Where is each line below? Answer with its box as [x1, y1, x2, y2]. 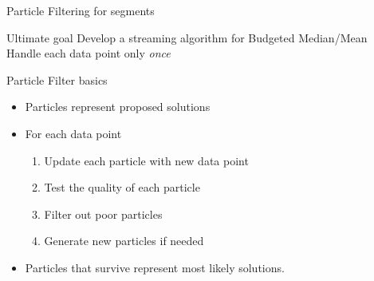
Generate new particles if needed [44, 232, 204, 249]
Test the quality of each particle [44, 179, 200, 196]
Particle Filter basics [6, 71, 108, 88]
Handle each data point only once [6, 45, 171, 61]
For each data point [25, 125, 122, 141]
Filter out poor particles [44, 205, 163, 222]
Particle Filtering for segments [6, 2, 155, 18]
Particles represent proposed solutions [25, 98, 211, 115]
